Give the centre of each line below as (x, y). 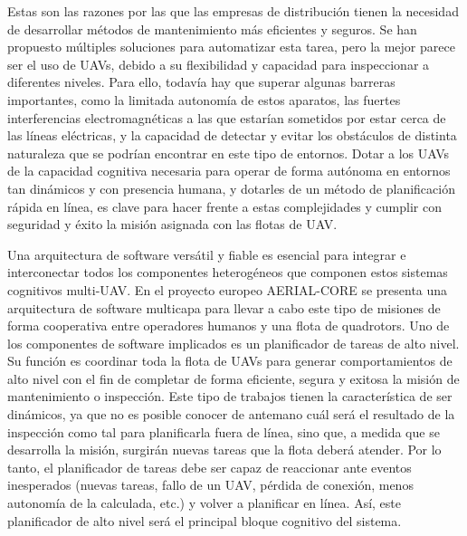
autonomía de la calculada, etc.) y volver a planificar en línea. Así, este (204, 503)
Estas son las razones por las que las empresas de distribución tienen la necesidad (233, 11)
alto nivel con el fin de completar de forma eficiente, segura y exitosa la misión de (233, 378)
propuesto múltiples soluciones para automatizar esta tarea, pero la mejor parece (231, 47)
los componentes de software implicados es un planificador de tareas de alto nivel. (233, 343)
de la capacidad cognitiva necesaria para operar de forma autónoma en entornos (229, 171)
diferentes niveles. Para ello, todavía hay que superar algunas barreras (201, 82)
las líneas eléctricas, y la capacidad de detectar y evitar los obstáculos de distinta (232, 135)
